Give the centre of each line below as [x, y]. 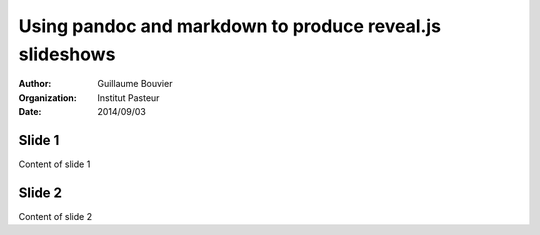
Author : [35, 84]
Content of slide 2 [55, 216]
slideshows [67, 54]
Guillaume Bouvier [135, 84]
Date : [30, 112]
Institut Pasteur [128, 97]
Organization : [47, 97]
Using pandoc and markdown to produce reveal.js [230, 26]
